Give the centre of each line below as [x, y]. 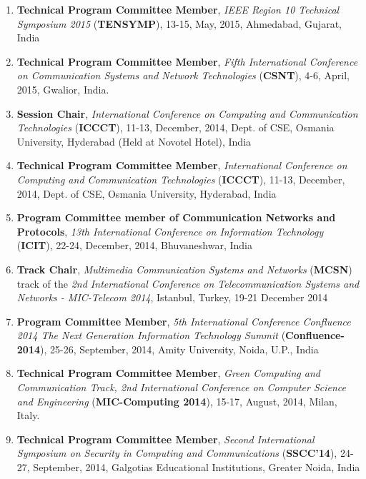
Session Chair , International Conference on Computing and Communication [187, 113]
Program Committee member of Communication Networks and [176, 217]
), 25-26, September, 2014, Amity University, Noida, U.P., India [179, 349]
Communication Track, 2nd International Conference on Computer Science [181, 387]
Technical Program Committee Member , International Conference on [182, 165]
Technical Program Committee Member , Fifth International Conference [187, 61]
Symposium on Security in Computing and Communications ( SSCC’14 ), [177, 453]
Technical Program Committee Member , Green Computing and [168, 373]
